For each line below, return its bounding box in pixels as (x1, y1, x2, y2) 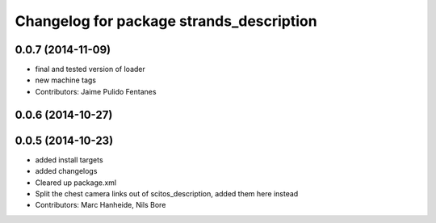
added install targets (35, 154, 104, 165)
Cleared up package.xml (35, 178, 117, 187)
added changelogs (35, 166, 98, 176)
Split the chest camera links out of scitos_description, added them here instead (35, 188, 299, 198)
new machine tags (35, 75, 97, 85)
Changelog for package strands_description (15, 12, 318, 30)
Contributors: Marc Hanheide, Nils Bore (35, 200, 166, 210)
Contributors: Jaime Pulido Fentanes (35, 86, 157, 96)
